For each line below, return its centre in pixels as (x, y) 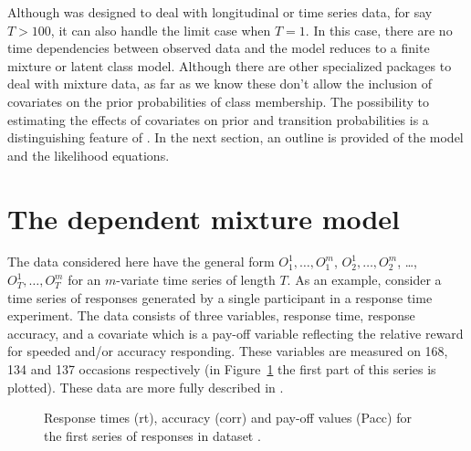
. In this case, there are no (379, 30)
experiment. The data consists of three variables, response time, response (211, 315)
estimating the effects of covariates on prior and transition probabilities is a (218, 119)
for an (84, 280)
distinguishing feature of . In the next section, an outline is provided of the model (235, 137)
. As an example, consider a (364, 280)
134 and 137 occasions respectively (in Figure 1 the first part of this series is (222, 369)
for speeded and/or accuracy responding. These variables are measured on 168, (228, 351)
